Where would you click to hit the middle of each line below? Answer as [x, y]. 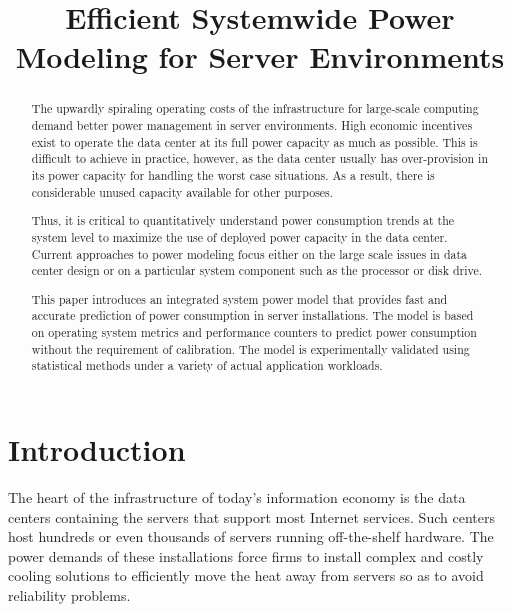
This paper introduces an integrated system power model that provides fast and [239, 298]
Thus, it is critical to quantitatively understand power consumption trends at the [243, 220]
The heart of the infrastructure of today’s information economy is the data [237, 496]
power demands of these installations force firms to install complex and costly [246, 555]
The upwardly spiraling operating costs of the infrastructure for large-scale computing [255, 108]
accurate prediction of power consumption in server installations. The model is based [252, 315]
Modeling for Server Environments [260, 56]
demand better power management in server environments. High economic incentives [252, 125]
